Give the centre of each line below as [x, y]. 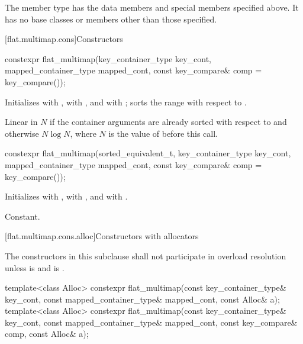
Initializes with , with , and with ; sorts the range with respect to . [126, 102]
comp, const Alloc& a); [47, 334]
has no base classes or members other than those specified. [111, 19]
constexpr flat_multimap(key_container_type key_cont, [108, 58]
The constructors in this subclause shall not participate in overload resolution [146, 255]
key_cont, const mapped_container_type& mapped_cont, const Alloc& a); [142, 299]
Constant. [22, 216]
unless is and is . [35, 267]
